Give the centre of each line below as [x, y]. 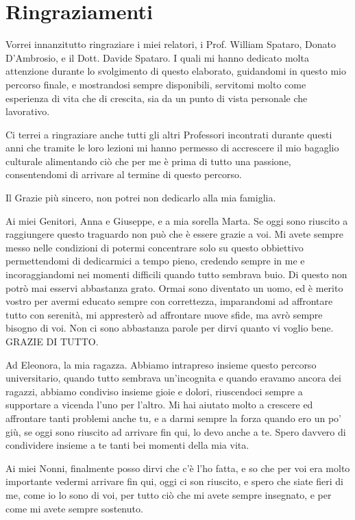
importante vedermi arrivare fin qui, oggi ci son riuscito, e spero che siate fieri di [174, 481]
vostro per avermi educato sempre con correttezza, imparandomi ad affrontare [169, 301]
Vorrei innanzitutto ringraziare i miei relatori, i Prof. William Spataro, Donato [171, 44]
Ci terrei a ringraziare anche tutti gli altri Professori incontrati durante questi [169, 134]
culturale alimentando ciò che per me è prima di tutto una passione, [148, 161]
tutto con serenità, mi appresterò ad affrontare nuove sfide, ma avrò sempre [164, 314]
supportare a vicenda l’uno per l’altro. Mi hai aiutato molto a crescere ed [159, 405]
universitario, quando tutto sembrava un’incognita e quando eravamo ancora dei [173, 378]
